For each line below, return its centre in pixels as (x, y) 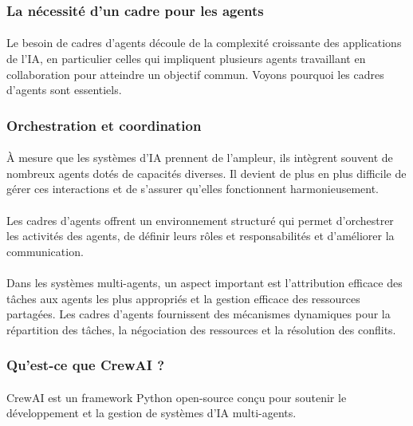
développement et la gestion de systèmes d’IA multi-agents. (151, 413)
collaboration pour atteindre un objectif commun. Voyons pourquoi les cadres (195, 74)
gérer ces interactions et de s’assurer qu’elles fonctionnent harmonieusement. (193, 189)
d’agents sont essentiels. (64, 90)
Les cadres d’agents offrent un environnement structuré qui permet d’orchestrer (200, 220)
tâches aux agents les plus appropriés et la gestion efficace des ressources (183, 298)
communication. (45, 251)
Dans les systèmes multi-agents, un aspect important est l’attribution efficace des (205, 282)
